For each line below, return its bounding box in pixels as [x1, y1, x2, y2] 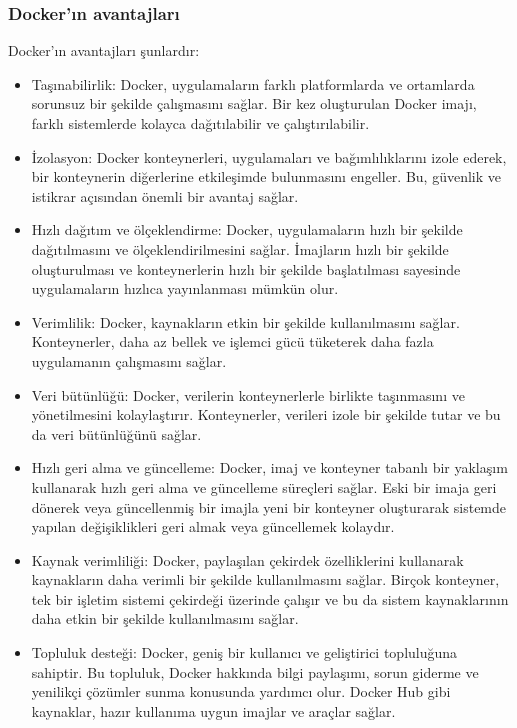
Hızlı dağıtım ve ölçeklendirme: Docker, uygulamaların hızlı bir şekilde [31, 219, 463, 240]
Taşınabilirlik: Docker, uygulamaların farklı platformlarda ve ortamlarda [31, 73, 475, 94]
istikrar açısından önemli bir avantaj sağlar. [31, 185, 299, 206]
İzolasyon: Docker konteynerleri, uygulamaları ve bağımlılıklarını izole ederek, [31, 146, 507, 167]
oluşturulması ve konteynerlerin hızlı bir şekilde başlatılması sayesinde [31, 258, 461, 279]
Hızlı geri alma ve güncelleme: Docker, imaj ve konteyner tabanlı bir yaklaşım [31, 457, 508, 478]
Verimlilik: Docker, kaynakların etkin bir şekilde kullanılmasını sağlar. [31, 311, 460, 332]
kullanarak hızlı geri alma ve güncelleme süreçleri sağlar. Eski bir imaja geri [31, 476, 497, 497]
